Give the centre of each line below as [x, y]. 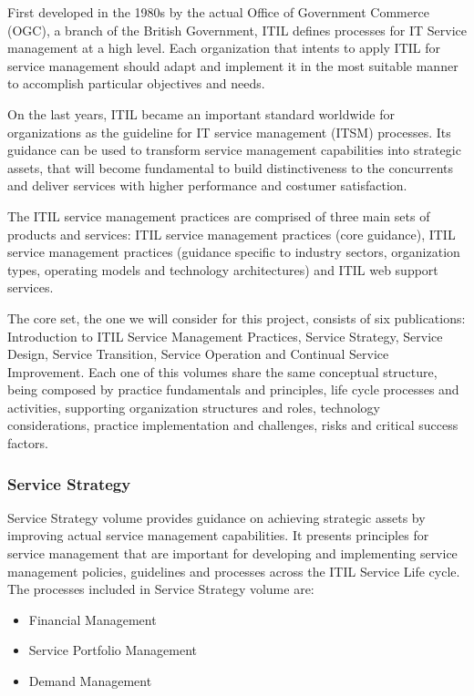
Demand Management [90, 681]
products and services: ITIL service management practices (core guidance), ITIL [232, 234]
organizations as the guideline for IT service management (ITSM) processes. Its [229, 132]
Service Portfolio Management [113, 650]
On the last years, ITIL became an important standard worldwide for [201, 113]
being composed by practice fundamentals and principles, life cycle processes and [233, 389]
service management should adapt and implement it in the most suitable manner [233, 65]
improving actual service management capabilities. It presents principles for [218, 535]
